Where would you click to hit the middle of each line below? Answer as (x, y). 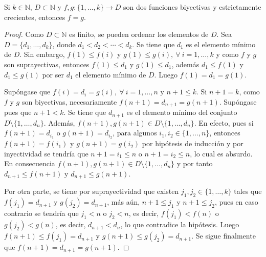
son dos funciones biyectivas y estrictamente (192, 7)
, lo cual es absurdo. (221, 153)
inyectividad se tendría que (46, 153)
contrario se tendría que (41, 213)
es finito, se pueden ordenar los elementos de (139, 34)
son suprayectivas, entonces (47, 64)
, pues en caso (236, 202)
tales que (248, 191)
